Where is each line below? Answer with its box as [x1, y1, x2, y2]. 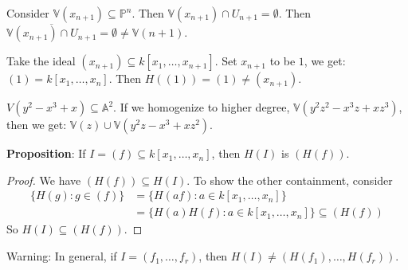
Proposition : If [6, 145, 86, 162]
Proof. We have [6, 171, 81, 188]
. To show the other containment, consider [186, 171, 393, 188]
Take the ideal [6, 53, 76, 69]
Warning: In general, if [6, 248, 117, 264]
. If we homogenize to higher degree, [113, 99, 290, 115]
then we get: [6, 116, 67, 133]
